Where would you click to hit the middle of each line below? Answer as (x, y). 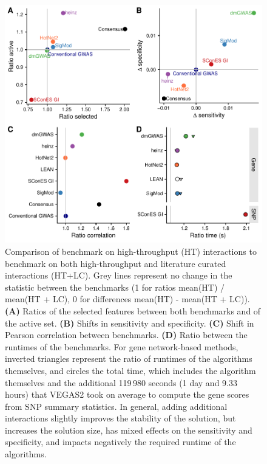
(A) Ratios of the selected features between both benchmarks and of (133, 310)
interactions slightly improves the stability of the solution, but (120, 418)
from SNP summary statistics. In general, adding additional (116, 406)
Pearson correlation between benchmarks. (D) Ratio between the (126, 335)
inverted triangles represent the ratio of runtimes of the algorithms (129, 358)
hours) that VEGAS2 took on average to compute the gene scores (127, 394)
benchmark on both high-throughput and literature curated (116, 263)
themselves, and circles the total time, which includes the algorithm (130, 370)
